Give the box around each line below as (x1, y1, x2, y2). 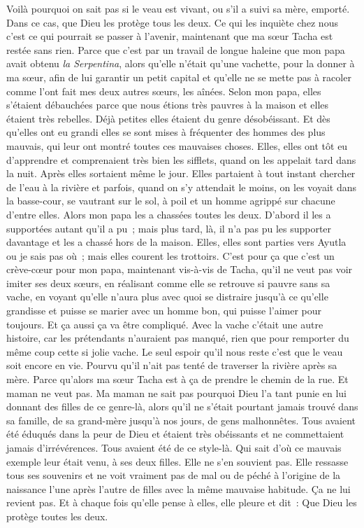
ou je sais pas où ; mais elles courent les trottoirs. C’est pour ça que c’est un (6, 248, 335, 263)
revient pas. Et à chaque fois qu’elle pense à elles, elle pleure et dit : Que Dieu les (6, 495, 357, 510)
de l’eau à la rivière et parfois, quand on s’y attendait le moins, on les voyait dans (6, 179, 357, 194)
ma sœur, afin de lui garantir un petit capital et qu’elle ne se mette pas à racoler (6, 69, 351, 84)
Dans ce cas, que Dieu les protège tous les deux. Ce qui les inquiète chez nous (6, 15, 338, 29)
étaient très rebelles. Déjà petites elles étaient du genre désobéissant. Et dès (6, 111, 330, 125)
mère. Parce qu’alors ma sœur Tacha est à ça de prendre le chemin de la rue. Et (6, 372, 349, 387)
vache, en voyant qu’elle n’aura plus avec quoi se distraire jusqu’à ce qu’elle (6, 289, 328, 304)
